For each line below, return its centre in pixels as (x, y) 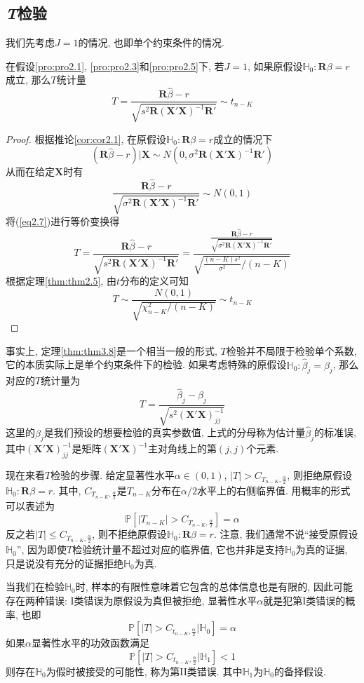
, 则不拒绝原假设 (129, 534)
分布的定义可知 (154, 281)
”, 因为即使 (41, 549)
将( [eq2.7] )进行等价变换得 (63, 221)
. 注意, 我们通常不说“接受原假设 (286, 534)
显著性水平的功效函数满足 (90, 643)
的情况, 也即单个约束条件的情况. (151, 42)
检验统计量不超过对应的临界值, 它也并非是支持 (178, 549)
